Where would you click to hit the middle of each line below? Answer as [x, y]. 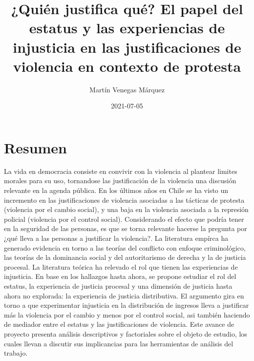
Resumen [35, 147]
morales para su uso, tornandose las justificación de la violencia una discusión [120, 180]
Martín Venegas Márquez [127, 89]
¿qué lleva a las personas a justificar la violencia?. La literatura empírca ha [116, 238]
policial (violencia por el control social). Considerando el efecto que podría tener [124, 219]
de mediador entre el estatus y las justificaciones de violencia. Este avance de [119, 324]
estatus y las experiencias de [127, 28]
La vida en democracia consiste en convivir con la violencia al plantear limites [121, 171]
